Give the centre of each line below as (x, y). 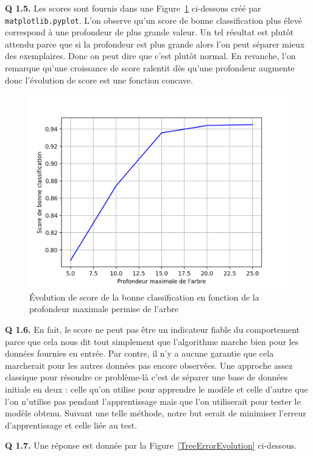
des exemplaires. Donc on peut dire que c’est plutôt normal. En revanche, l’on (150, 56)
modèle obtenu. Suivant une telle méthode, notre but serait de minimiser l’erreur (156, 413)
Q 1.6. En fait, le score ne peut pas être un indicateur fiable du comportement (153, 329)
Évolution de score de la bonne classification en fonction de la (144, 297)
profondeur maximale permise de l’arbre (104, 309)
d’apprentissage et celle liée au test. (71, 425)
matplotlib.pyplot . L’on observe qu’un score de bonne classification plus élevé (153, 20)
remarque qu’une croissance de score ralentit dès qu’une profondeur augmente (150, 68)
